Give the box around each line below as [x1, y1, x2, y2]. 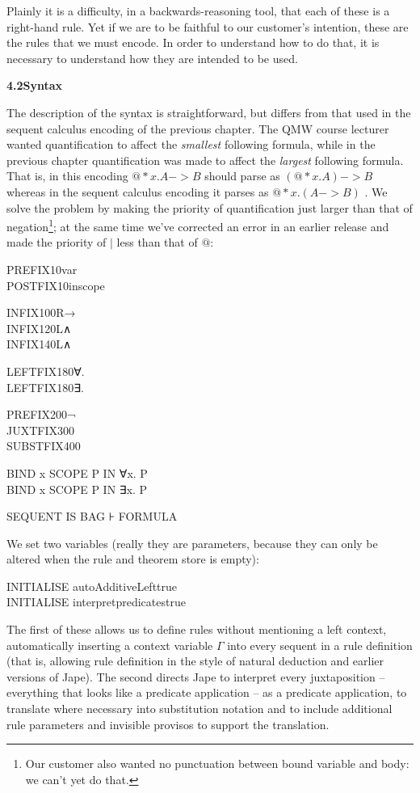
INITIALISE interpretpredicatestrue [6, 593, 186, 610]
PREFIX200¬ [6, 406, 76, 423]
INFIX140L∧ [6, 335, 72, 352]
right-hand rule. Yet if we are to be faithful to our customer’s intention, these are [6, 18, 409, 35]
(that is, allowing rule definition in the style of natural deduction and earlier [6, 652, 384, 669]
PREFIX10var [6, 260, 78, 277]
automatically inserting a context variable [6, 636, 213, 653]
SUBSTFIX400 [6, 437, 81, 454]
